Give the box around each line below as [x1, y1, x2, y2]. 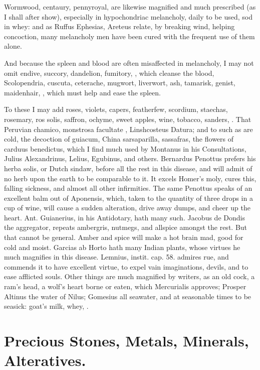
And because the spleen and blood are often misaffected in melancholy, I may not [4, 57, 254, 68]
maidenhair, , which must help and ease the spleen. [4, 87, 161, 97]
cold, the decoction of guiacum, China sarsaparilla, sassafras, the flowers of [4, 134, 234, 144]
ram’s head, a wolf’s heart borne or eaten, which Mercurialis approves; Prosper [4, 281, 246, 292]
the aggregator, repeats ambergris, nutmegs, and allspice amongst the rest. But [4, 222, 247, 232]
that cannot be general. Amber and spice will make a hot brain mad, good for [4, 232, 243, 242]
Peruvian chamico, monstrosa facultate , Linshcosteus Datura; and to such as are [4, 124, 253, 134]
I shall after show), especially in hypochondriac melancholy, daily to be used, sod [4, 11, 252, 22]
